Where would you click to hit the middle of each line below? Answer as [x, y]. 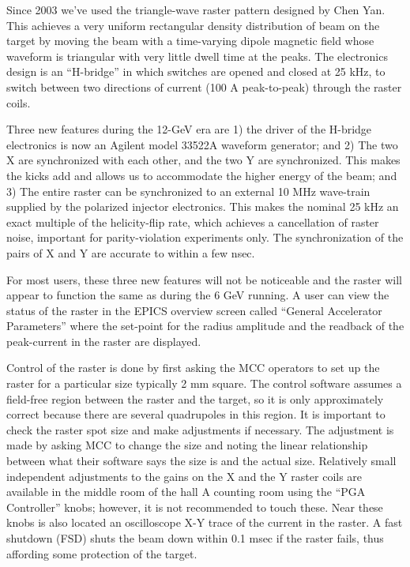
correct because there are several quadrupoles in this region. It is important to [196, 414]
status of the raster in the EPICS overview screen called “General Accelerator [194, 310]
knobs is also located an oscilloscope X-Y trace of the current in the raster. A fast [205, 522]
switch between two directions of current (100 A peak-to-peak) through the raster [204, 86]
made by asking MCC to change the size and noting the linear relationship [187, 445]
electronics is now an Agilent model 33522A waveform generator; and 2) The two [202, 144]
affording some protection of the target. [102, 553]
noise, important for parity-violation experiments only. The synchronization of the [205, 237]
